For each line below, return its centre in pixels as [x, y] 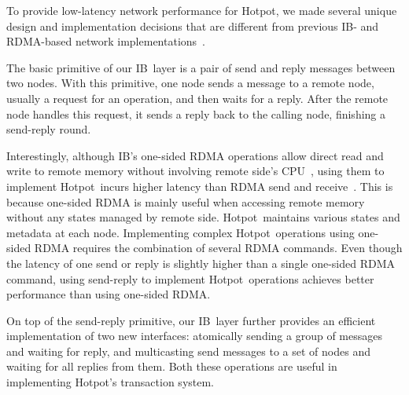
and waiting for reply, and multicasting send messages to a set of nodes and [188, 351]
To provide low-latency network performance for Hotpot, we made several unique [202, 10]
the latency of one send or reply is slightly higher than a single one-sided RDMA [201, 263]
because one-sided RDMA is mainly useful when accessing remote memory [186, 201]
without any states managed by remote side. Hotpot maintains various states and [203, 217]
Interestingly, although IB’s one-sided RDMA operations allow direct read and [195, 155]
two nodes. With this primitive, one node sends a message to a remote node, [190, 83]
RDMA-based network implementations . [106, 41]
